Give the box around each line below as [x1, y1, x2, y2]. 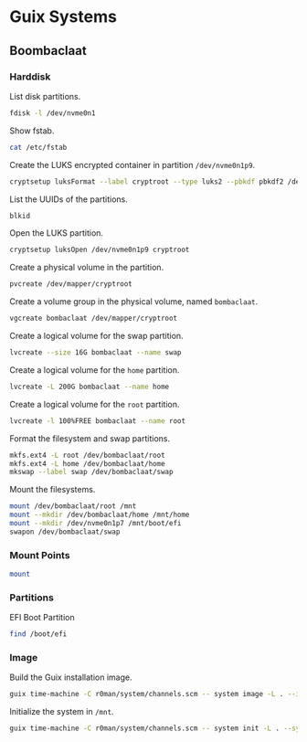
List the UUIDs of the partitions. [9, 194, 128, 205]
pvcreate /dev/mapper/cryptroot [9, 280, 132, 289]
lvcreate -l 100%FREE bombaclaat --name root [9, 416, 185, 426]
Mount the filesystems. [9, 484, 96, 495]
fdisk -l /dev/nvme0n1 [9, 108, 96, 118]
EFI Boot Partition [9, 612, 75, 623]
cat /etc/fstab [9, 143, 68, 152]
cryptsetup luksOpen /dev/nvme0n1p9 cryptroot [9, 245, 190, 255]
